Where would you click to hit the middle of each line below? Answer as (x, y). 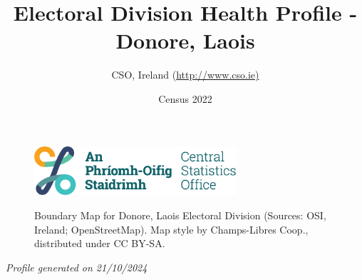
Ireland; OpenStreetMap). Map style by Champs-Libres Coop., (171, 229)
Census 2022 (185, 98)
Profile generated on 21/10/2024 (77, 267)
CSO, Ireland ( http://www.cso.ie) (185, 75)
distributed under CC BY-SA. (100, 243)
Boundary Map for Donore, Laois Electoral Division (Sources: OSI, (180, 215)
